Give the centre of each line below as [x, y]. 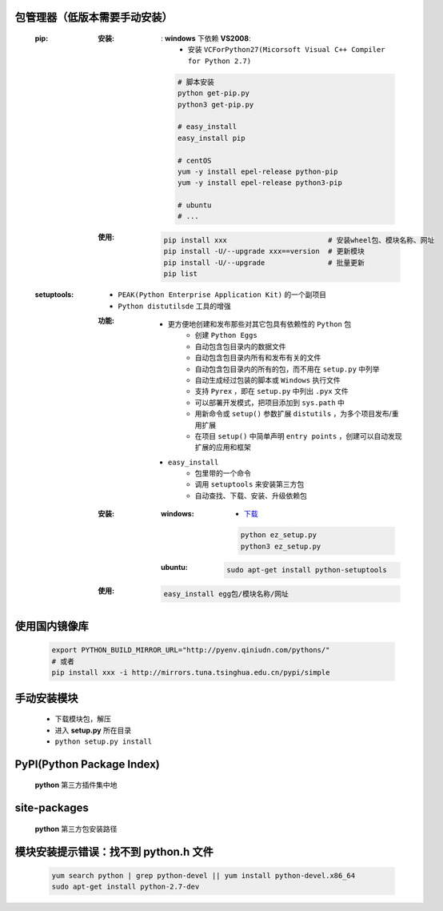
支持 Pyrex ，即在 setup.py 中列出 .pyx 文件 [271, 391]
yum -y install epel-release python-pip [257, 171]
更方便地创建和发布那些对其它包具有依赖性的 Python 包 [260, 323]
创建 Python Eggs [226, 335]
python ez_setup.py [279, 535]
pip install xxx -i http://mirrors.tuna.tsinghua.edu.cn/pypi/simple [191, 673]
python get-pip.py [213, 93]
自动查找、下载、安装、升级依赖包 [251, 496]
